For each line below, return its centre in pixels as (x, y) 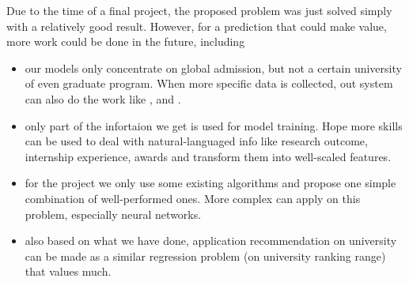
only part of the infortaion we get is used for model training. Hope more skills (214, 125)
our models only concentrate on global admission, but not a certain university (213, 68)
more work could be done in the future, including (126, 41)
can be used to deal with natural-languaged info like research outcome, (196, 141)
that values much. (68, 271)
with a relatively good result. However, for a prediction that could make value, (197, 26)
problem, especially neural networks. (113, 214)
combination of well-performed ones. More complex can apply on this (193, 198)
